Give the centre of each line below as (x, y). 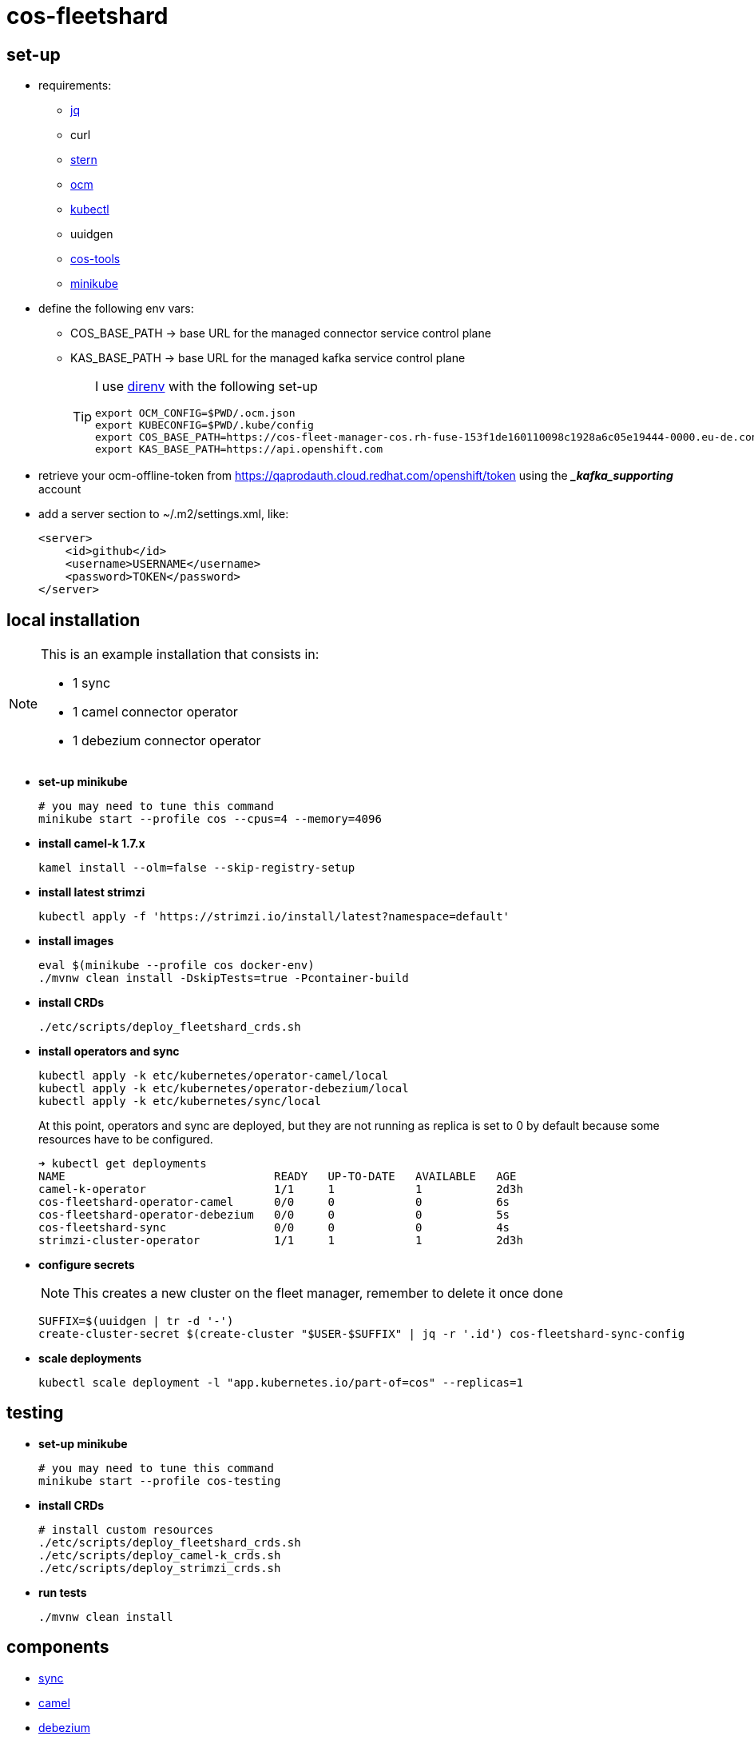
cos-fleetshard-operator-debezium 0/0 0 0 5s (274, 1215)
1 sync (92, 683)
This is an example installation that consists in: (180, 654)
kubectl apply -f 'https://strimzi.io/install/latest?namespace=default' (274, 917)
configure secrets (87, 1265)
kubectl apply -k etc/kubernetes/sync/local (180, 1101)
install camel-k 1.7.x (92, 844)
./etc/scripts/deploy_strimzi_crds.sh (160, 1568)
